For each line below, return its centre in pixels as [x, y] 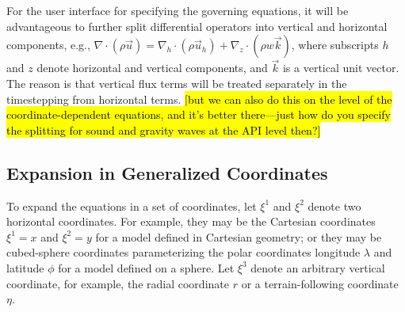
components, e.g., [48, 45]
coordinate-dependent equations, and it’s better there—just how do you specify [199, 114]
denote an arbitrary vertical [318, 267]
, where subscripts [335, 45]
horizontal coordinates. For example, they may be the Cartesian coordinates [191, 221]
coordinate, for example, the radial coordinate [118, 283]
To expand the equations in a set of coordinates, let [132, 205]
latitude [25, 267]
